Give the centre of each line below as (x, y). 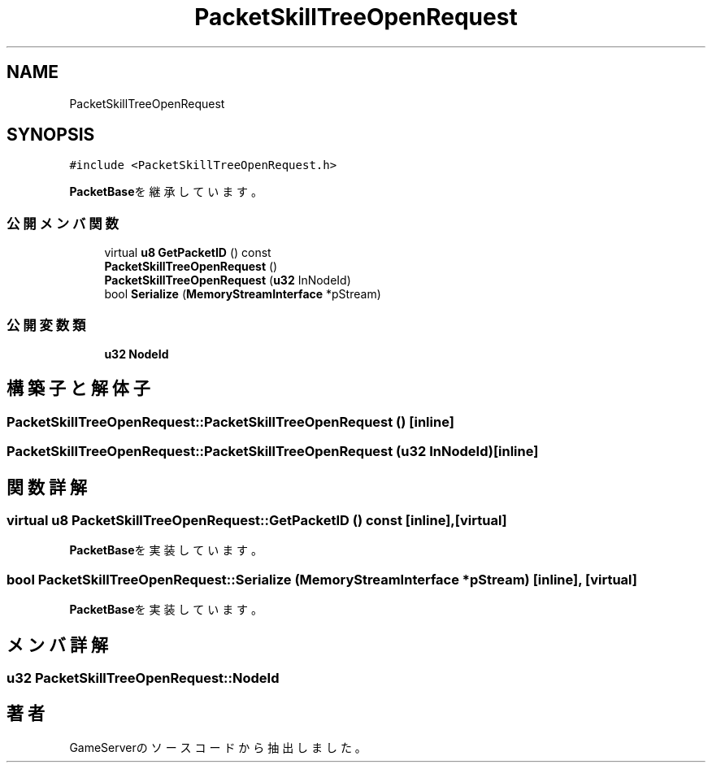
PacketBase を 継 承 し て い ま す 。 (166, 192)
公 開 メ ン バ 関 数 (63, 223)
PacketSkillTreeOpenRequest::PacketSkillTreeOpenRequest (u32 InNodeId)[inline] (273, 452)
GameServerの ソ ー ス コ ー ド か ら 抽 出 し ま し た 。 (218, 747)
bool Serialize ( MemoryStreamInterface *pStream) (243, 294)
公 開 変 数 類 (46, 325)
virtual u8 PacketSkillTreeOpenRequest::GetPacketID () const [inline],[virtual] (257, 520)
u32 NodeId (137, 354)
